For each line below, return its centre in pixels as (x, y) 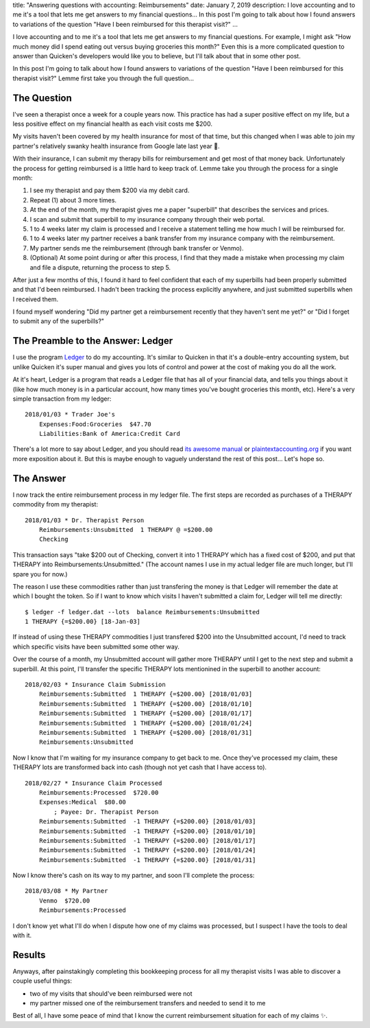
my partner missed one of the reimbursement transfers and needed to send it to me (148, 1003)
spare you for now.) (40, 574)
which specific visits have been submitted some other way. (96, 646)
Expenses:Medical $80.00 (83, 802)
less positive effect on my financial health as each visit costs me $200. (112, 124)
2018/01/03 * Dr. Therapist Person (85, 520)
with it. (22, 935)
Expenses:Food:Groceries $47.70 (95, 424)
